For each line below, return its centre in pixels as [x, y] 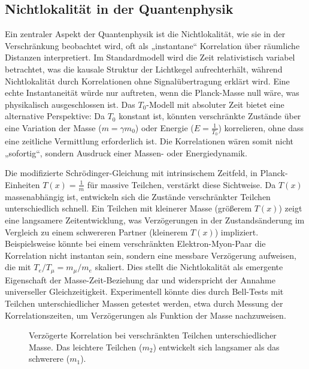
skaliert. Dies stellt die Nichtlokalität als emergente [189, 267]
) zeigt [290, 208]
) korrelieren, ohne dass [261, 127]
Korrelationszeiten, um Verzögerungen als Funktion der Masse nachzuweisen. [146, 315]
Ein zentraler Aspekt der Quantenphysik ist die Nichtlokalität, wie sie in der [145, 34]
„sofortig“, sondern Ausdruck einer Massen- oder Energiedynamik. [126, 152]
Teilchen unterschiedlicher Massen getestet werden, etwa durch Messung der [144, 303]
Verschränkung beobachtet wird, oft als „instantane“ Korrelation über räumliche [152, 45]
